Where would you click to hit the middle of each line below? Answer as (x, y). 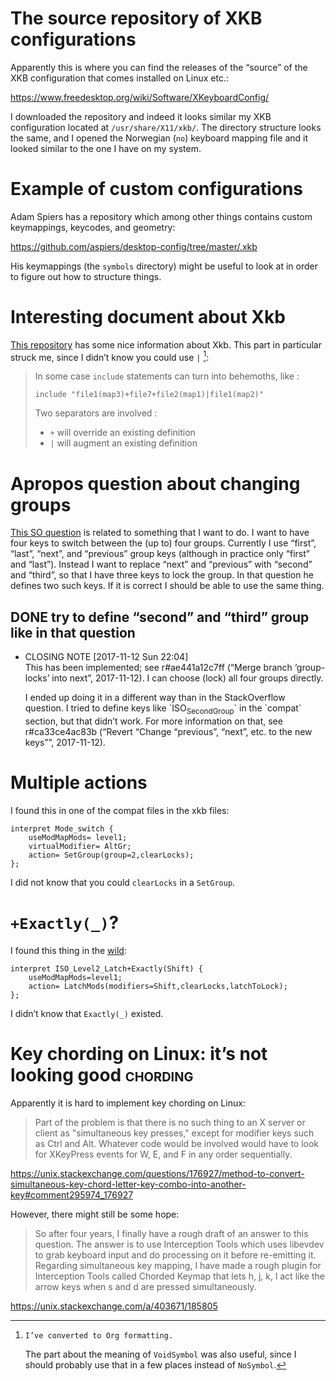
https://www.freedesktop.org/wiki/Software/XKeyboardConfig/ (140, 97)
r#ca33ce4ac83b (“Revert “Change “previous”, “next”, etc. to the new (168, 732)
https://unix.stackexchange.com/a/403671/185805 (114, 1306)
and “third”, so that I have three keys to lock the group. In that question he (162, 575)
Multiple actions (79, 783)
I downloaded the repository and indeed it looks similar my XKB (141, 116)
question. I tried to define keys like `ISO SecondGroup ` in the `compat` (163, 709)
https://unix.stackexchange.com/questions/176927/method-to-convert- (157, 1173)
